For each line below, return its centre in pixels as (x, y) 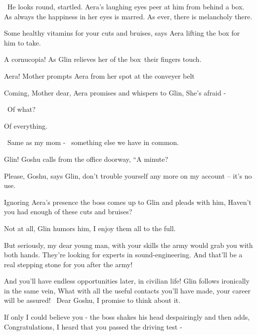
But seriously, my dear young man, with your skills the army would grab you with (128, 245)
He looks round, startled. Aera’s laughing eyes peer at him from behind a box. (126, 6)
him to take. (22, 42)
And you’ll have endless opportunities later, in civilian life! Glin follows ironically (127, 281)
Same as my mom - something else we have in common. (93, 142)
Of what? (21, 109)
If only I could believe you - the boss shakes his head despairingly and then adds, (127, 317)
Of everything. (26, 125)
